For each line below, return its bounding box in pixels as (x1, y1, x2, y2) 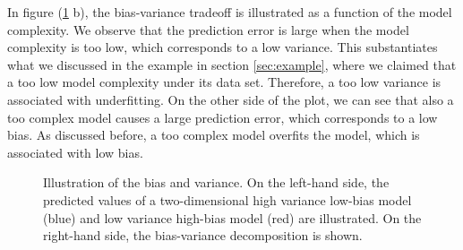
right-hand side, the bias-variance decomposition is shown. (43, 226, 363, 245)
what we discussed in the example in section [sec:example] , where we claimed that (7, 55, 457, 73)
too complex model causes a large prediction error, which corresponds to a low (7, 108, 438, 126)
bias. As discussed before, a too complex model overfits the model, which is (7, 125, 420, 144)
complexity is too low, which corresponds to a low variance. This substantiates (7, 38, 438, 56)
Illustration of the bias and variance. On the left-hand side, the (43, 173, 390, 192)
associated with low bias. (7, 142, 143, 161)
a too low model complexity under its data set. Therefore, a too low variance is (7, 73, 442, 91)
